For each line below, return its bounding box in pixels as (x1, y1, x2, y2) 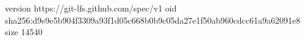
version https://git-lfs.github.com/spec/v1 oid (5, 2, 177, 14)
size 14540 (5, 25, 43, 38)
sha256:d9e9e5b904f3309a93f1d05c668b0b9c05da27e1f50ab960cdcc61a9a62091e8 (5, 13, 301, 26)
